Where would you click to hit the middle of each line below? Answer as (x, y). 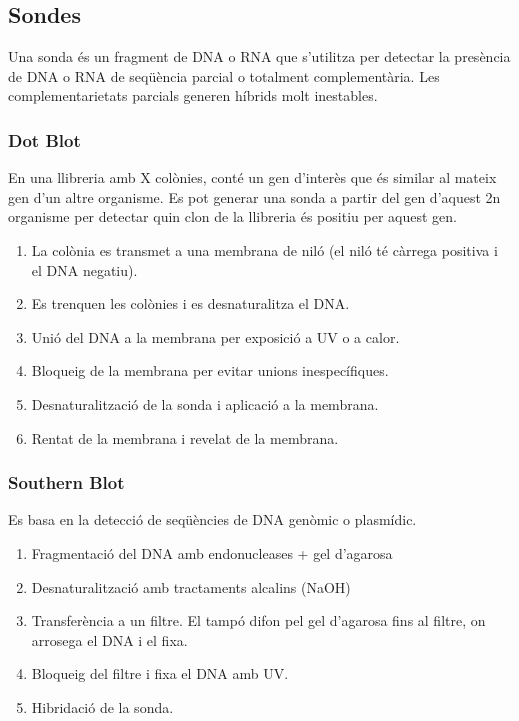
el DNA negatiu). (84, 269)
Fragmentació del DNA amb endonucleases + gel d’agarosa (212, 552)
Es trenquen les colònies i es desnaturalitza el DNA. (190, 303)
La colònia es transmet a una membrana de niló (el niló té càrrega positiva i (264, 249)
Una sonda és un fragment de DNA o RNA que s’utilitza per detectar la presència (259, 56)
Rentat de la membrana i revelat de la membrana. (185, 437)
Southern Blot (66, 482)
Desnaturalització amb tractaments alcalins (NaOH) (191, 586)
